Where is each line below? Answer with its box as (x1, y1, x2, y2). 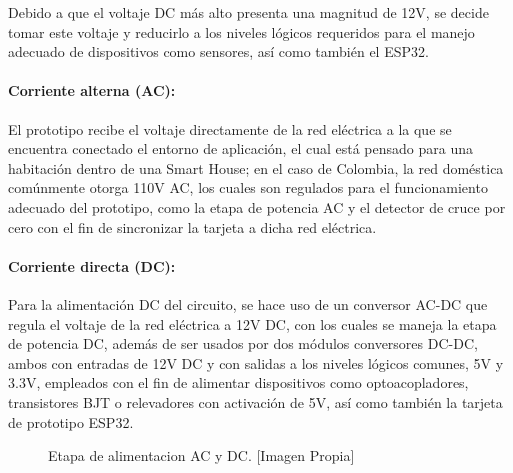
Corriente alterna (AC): (8, 80, 176, 101)
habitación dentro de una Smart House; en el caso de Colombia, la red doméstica (8, 157, 504, 178)
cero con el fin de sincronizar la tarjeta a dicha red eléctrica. (8, 216, 377, 237)
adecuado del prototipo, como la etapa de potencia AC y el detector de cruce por (8, 196, 506, 217)
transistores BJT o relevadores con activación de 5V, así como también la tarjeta (8, 391, 503, 412)
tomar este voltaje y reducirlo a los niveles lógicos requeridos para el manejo (8, 21, 475, 42)
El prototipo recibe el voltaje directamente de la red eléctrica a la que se (8, 118, 452, 139)
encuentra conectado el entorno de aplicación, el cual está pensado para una (8, 138, 473, 159)
